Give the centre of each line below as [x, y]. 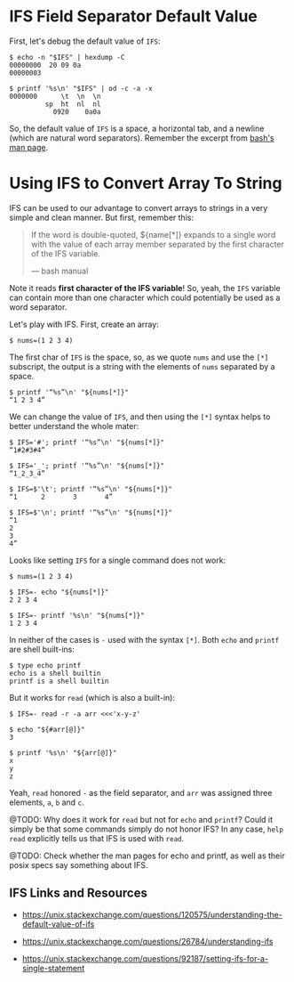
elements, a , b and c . [47, 802]
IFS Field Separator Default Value [133, 16]
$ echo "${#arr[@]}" [48, 729]
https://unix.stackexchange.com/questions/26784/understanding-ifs [147, 941]
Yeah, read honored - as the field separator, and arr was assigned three [141, 792]
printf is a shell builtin [59, 681]
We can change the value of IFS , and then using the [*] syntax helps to [140, 417]
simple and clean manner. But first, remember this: [101, 217]
